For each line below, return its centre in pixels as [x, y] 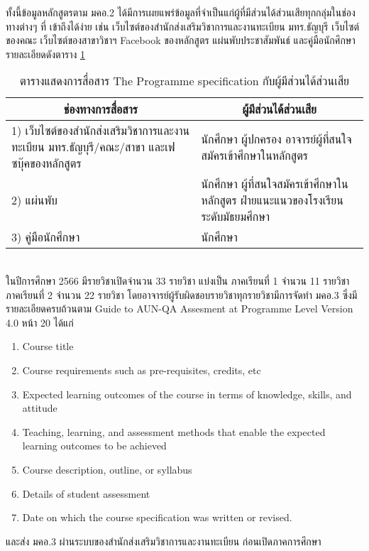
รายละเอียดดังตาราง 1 [45, 54]
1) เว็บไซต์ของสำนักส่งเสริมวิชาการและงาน [101, 131]
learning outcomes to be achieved [94, 446]
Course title [48, 346]
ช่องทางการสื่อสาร [100, 109]
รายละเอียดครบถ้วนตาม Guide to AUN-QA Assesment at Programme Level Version [180, 309]
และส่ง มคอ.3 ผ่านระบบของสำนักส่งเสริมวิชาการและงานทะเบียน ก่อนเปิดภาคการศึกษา [164, 541]
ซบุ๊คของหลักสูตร [46, 163]
